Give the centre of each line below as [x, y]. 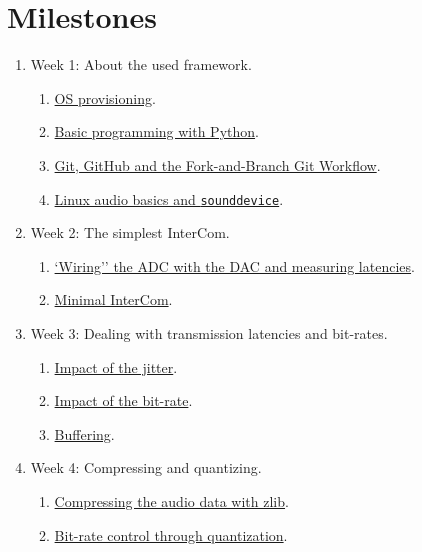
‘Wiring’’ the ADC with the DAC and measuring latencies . [234, 265]
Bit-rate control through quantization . [171, 534]
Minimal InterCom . [113, 299]
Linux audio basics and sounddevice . [169, 198]
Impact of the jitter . [116, 366]
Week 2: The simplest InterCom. [130, 232]
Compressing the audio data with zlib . [171, 500]
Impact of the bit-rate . [123, 400]
